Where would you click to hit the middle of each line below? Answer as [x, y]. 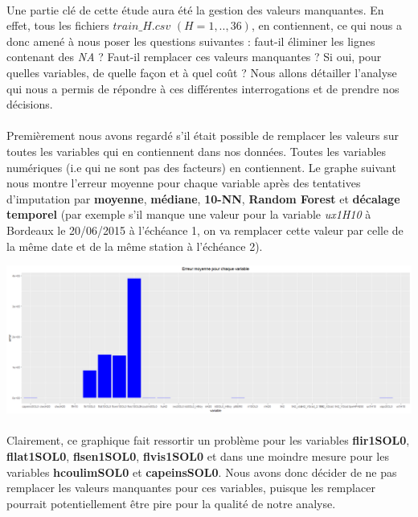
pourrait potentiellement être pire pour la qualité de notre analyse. [171, 503]
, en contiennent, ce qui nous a [327, 25]
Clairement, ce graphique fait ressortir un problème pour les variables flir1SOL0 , [208, 440]
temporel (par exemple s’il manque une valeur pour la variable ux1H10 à [189, 214]
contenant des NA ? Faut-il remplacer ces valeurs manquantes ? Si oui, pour [194, 57]
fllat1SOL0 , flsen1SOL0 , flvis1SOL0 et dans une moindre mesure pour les [198, 455]
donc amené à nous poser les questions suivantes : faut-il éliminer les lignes [191, 41]
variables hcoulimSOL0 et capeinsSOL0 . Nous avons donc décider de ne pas [202, 472]
